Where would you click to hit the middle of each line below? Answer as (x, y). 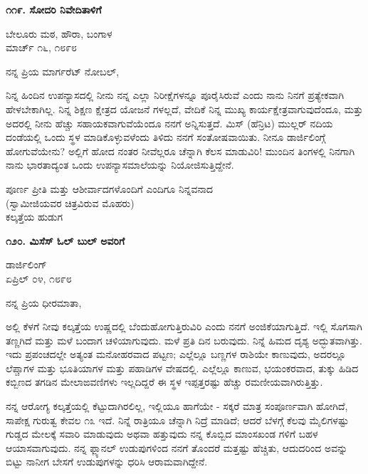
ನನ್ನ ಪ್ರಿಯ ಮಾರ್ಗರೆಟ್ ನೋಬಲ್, (63, 71)
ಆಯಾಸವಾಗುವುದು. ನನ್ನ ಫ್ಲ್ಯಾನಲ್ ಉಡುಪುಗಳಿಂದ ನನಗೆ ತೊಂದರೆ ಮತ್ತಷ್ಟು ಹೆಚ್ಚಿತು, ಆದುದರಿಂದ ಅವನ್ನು (177, 447)
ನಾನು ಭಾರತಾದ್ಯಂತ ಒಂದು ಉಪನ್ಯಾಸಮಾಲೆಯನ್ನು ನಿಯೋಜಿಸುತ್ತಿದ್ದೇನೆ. (120, 165)
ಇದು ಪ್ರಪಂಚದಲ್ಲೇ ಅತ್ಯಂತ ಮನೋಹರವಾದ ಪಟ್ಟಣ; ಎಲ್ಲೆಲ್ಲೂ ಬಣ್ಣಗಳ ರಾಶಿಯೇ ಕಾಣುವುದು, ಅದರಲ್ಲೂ (176, 354)
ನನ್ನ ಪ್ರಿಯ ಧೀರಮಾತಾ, (44, 302)
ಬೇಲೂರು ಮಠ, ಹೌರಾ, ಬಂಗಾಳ (59, 33)
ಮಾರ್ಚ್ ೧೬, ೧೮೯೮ (41, 47)
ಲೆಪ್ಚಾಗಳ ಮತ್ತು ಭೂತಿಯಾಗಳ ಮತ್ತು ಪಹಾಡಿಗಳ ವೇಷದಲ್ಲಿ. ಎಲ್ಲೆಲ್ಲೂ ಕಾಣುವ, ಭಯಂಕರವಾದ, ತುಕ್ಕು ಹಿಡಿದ (182, 368)
